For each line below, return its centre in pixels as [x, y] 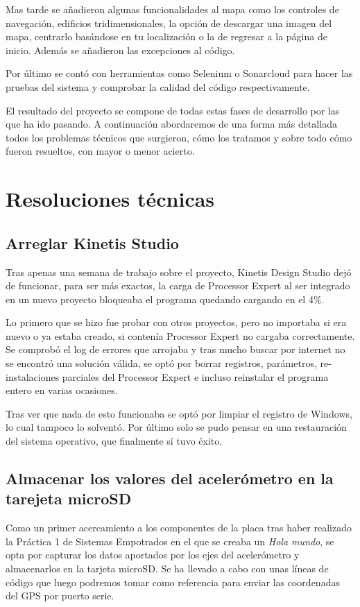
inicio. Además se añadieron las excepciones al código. [120, 50]
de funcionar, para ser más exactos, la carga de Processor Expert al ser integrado [178, 285]
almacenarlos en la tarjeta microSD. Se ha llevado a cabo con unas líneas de [167, 568]
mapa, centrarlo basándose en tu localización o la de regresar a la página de [166, 36]
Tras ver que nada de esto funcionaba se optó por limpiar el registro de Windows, [179, 413]
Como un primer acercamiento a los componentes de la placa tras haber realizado [179, 528]
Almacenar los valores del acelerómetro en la [170, 478]
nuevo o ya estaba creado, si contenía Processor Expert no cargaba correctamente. [180, 335]
